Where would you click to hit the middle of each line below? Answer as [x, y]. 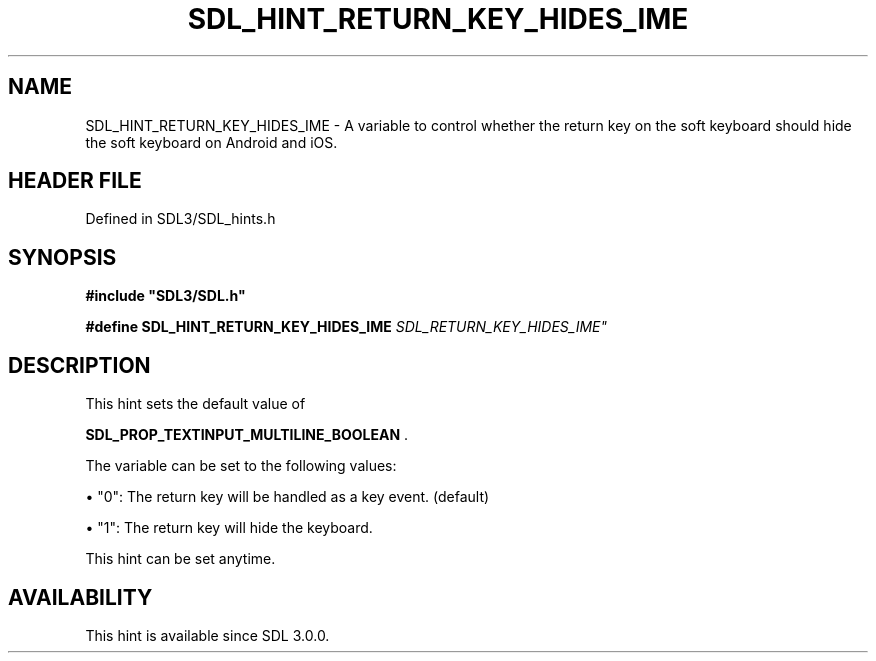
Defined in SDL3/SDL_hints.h [180, 219]
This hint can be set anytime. [180, 559]
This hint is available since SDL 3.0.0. [207, 635]
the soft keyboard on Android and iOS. [211, 142]
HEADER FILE [75, 181]
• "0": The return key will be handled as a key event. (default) [287, 497]
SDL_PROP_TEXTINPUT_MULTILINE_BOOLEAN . [247, 435]
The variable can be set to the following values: [241, 466]
